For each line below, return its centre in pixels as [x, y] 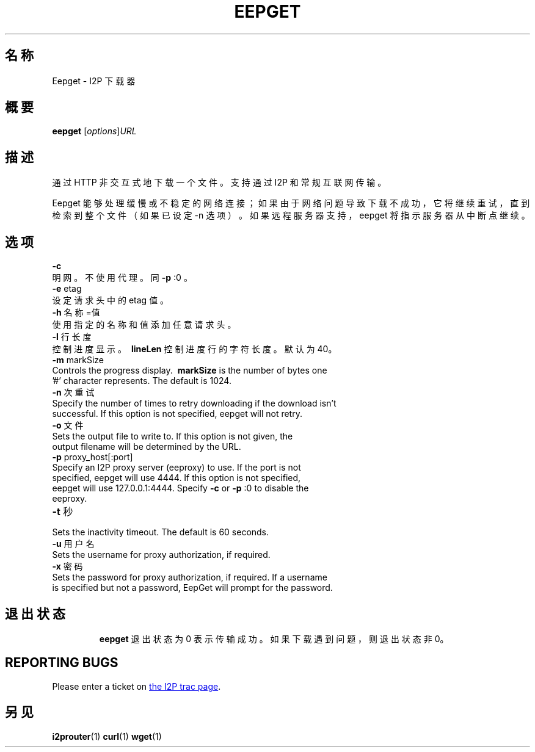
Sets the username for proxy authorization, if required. [161, 555]
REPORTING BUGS [62, 663]
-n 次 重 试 [73, 392]
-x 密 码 [67, 566]
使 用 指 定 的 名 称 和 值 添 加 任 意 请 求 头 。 [144, 325]
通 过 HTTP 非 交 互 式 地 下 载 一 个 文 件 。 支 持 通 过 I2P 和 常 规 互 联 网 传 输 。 [219, 183]
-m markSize [78, 360]
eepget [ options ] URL [94, 131]
